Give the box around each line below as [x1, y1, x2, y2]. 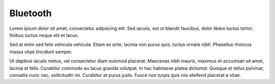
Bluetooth [9, 8, 52, 19]
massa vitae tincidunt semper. [9, 49, 72, 55]
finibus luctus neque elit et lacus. [9, 32, 79, 38]
